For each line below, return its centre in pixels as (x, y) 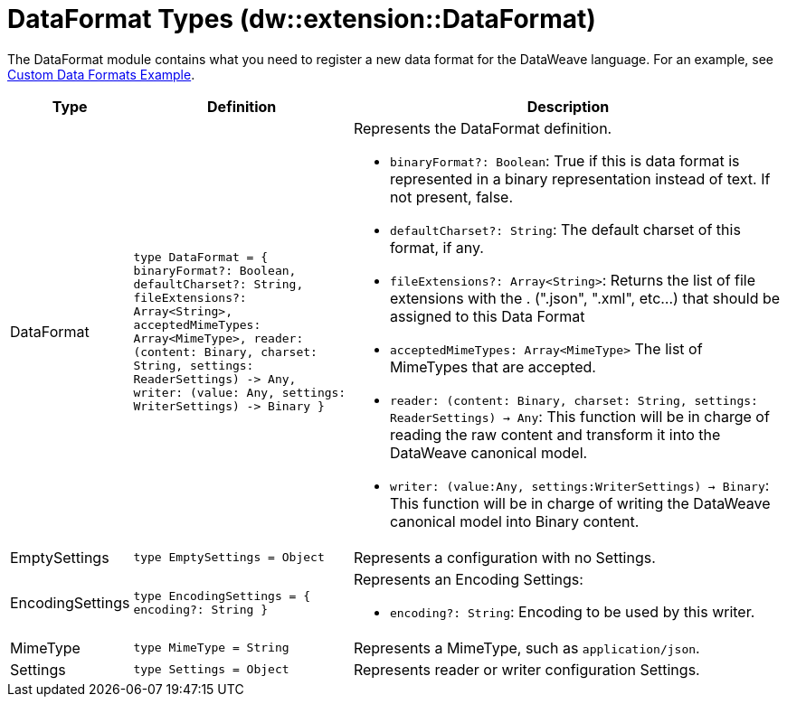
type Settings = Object (211, 670)
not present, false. (451, 197)
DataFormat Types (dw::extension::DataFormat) (302, 19)
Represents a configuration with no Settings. (504, 557)
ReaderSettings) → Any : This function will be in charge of (579, 416)
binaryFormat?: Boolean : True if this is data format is (564, 160)
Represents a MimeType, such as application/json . (526, 648)
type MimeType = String (211, 648)
